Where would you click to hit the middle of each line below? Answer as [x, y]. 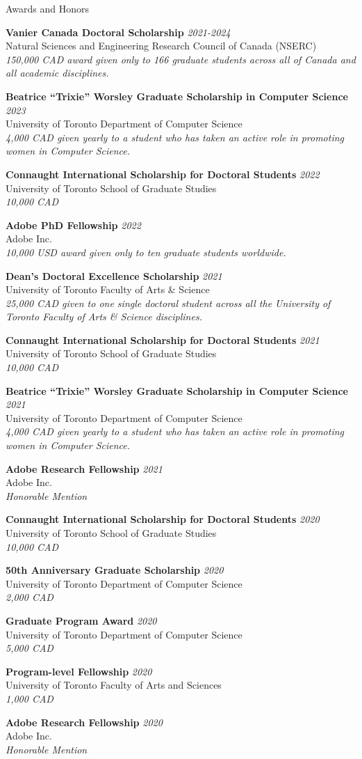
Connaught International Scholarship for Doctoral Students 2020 [163, 519]
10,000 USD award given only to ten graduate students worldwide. [146, 252]
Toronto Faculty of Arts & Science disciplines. [104, 316]
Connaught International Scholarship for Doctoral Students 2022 [163, 174]
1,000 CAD [30, 698]
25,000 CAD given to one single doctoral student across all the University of [168, 303]
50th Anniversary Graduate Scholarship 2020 [115, 570]
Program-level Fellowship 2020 [79, 671]
